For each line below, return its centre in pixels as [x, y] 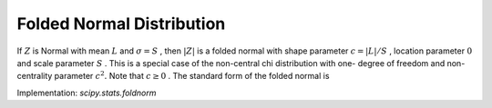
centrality [35, 76]
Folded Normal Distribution [121, 24]
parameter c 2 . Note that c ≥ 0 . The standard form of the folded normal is [192, 75]
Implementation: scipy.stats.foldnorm [87, 93]
